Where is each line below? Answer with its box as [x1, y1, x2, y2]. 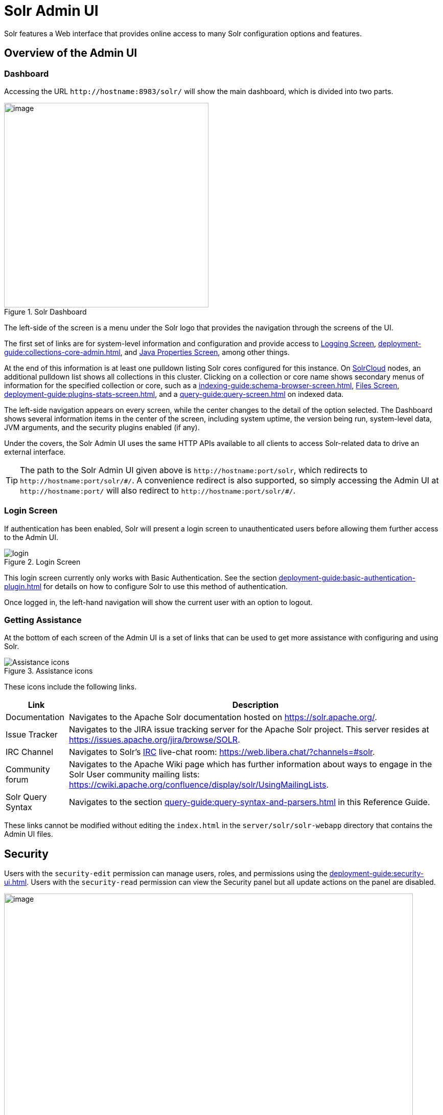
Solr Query [6, 792, 47, 802]
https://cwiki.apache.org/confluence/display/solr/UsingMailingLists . [68, 779, 329, 790]
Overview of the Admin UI [4, 47, 137, 60]
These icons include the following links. [4, 682, 137, 692]
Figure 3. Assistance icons [4, 666, 93, 676]
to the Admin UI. [4, 532, 59, 542]
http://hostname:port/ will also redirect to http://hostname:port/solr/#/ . [20, 485, 296, 496]
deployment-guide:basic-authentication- [278, 573, 416, 582]
